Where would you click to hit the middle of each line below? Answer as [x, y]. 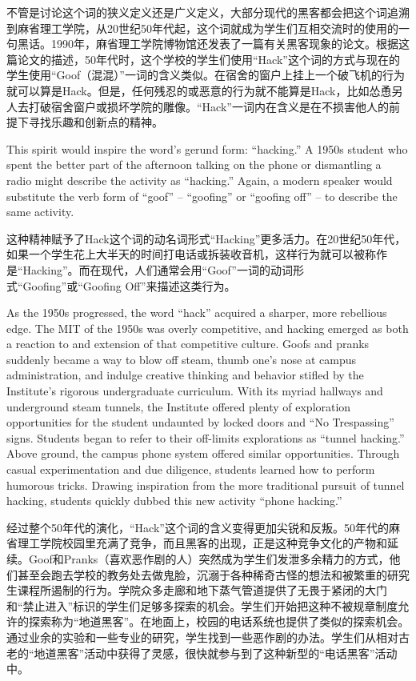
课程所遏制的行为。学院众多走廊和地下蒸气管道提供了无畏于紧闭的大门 [202, 590]
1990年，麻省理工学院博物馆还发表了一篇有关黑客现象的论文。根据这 [230, 44]
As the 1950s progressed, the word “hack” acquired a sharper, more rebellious [197, 312]
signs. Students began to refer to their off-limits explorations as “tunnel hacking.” [206, 437]
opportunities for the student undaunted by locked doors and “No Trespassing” [200, 422]
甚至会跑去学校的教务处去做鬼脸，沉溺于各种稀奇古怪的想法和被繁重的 [202, 574]
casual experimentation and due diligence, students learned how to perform [191, 469]
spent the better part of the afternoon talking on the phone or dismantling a [194, 164]
